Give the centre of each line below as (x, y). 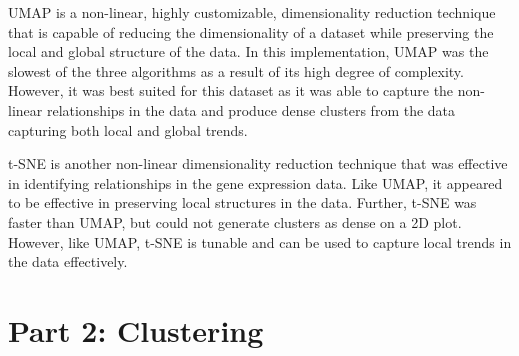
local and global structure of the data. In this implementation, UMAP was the (248, 51)
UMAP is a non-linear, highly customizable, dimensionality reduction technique (252, 12)
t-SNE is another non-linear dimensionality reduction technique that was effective (258, 163)
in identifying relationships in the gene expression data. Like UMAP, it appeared (255, 182)
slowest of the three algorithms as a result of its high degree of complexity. (236, 70)
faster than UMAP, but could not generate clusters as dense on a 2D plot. (235, 221)
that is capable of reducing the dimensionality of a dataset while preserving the (251, 31)
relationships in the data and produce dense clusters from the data (251, 109)
